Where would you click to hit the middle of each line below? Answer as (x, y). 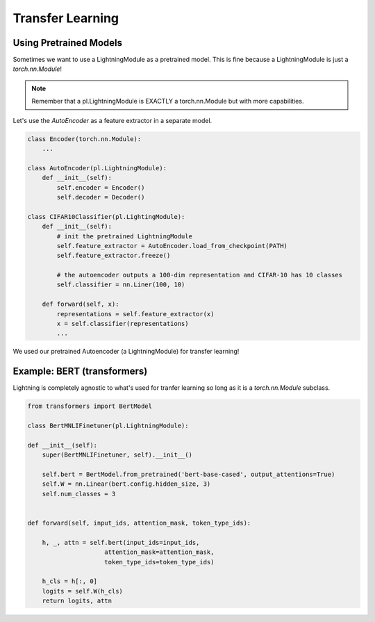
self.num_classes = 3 (79, 494)
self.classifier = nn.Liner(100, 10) (121, 285)
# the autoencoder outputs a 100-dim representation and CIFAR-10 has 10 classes (200, 275)
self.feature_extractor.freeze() (114, 256)
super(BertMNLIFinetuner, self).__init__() (117, 455)
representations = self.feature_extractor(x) (135, 314)
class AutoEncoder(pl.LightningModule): (97, 168)
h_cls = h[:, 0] (69, 581)
